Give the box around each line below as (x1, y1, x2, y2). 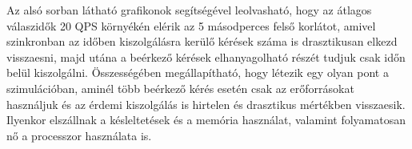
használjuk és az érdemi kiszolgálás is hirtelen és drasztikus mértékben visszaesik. (6, 95, 406, 112)
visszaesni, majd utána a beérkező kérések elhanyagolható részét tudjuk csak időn (6, 48, 406, 65)
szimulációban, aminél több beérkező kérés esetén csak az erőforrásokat (6, 79, 354, 96)
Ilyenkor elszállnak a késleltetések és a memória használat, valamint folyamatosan (6, 111, 406, 128)
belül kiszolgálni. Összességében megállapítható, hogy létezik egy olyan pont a (6, 64, 389, 81)
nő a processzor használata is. (6, 127, 152, 143)
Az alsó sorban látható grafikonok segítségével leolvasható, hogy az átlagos (6, 2, 372, 18)
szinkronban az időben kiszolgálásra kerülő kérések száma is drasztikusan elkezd (6, 33, 398, 50)
